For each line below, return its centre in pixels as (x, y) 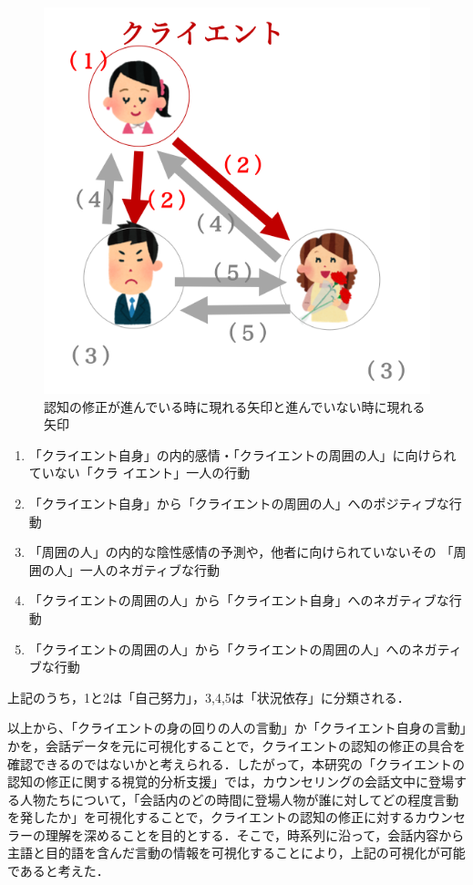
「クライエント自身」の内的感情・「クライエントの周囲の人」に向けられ (242, 454)
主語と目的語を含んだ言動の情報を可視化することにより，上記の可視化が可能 (236, 853)
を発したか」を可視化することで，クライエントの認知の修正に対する (211, 817)
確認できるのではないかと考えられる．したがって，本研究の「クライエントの (236, 763)
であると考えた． (58, 871)
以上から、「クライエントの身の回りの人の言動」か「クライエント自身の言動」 (237, 728)
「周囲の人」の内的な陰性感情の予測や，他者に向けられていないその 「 (241, 552)
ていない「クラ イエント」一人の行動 (139, 473)
